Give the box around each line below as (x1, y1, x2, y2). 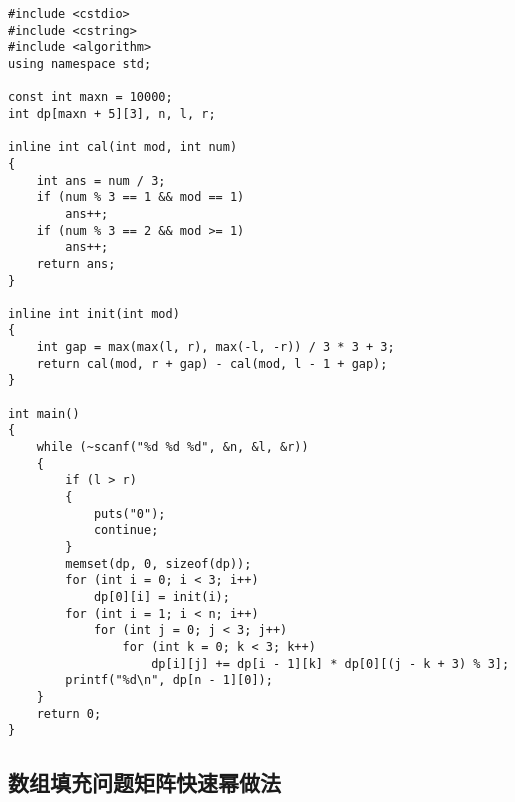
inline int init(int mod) (8, 306, 180, 321)
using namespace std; (8, 56, 152, 71)
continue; (93, 523, 159, 538)
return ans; (36, 256, 116, 271)
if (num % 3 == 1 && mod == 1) (36, 190, 245, 205)
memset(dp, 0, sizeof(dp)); (65, 556, 252, 571)
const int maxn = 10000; (8, 90, 173, 105)
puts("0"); (93, 506, 166, 521)
